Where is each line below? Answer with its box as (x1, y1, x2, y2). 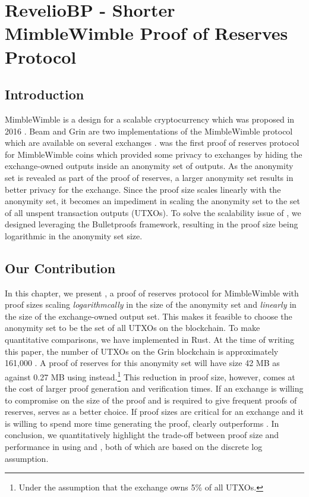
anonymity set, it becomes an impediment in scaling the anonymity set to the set (5, 195, 300, 207)
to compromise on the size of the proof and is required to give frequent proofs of (5, 393, 297, 406)
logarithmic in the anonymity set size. (5, 229, 143, 242)
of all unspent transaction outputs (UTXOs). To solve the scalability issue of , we (5, 206, 301, 218)
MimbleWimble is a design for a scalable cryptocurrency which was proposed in (5, 112, 295, 125)
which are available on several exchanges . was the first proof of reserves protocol (5, 136, 299, 149)
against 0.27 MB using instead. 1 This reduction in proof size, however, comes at (5, 368, 295, 383)
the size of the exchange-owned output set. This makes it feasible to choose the (5, 310, 292, 322)
